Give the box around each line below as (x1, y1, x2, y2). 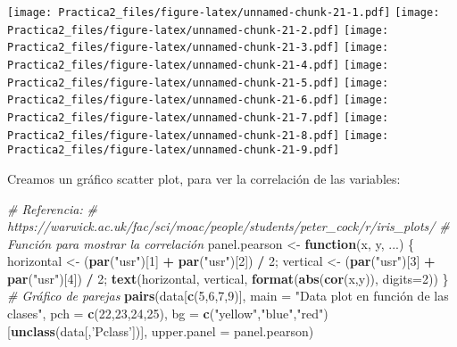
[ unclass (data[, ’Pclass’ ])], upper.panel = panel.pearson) (7, 321, 314, 340)
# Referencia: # (7, 199, 97, 218)
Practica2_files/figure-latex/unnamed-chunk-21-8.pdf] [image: (7, 128, 389, 142)
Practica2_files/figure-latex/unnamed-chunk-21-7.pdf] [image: (7, 111, 389, 124)
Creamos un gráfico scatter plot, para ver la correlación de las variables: (7, 169, 401, 187)
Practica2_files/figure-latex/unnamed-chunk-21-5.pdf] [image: (7, 76, 389, 89)
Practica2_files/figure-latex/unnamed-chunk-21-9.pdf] (7, 144, 340, 157)
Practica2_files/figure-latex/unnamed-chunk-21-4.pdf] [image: (7, 58, 389, 71)
